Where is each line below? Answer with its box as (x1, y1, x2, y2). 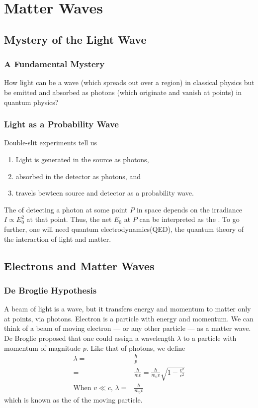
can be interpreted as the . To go (139, 214, 240, 224)
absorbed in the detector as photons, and (15, 171, 141, 181)
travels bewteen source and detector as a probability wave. (15, 188, 194, 198)
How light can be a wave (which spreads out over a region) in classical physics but (4, 77, 255, 88)
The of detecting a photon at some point (4, 204, 128, 214)
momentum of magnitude (4, 342, 81, 353)
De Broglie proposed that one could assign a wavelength (4, 332, 175, 343)
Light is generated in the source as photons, (15, 154, 149, 164)
